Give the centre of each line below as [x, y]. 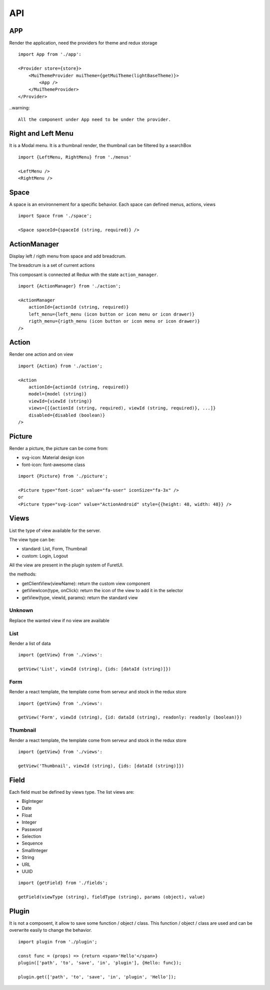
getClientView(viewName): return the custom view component [86, 583]
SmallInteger [35, 850]
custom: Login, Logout [45, 556]
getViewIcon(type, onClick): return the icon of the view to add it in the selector [102, 591]
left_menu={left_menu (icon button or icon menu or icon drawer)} [111, 314]
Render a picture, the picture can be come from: [59, 448]
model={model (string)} [57, 394]
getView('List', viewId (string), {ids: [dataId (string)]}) [94, 669]
